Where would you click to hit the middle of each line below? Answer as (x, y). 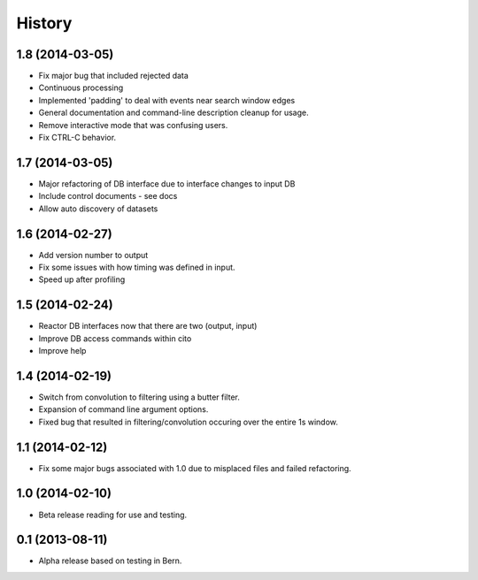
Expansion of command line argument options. (123, 409)
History (44, 23)
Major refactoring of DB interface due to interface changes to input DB (167, 183)
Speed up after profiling (82, 279)
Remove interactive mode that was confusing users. (133, 125)
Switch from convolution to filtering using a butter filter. (139, 397)
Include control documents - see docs (108, 196)
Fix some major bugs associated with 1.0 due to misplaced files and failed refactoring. (195, 468)
